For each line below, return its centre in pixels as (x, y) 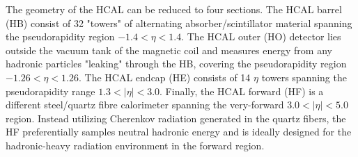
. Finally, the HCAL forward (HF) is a (242, 91)
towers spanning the (304, 77)
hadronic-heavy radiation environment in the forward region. (135, 145)
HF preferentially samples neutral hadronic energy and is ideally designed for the (179, 132)
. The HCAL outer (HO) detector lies (261, 36)
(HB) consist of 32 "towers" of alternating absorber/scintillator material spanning (179, 23)
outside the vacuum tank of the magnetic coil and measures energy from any (169, 50)
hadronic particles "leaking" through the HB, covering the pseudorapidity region (176, 64)
